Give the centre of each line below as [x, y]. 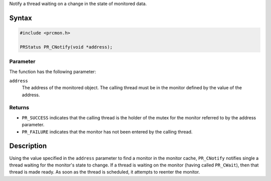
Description [28, 146]
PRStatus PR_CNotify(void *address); [66, 47]
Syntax [21, 18]
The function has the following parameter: [53, 71]
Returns [19, 108]
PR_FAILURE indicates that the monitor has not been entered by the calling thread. [107, 132]
